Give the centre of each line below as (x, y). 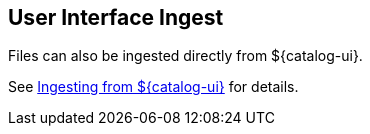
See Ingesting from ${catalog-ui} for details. (153, 87)
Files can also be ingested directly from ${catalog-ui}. (185, 56)
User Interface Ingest (116, 17)
